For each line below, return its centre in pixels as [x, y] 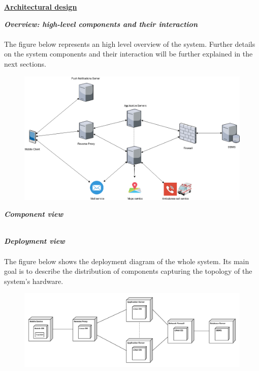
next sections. [25, 63]
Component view [34, 214]
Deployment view [35, 241]
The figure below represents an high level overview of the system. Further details [130, 44]
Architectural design [41, 7]
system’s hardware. [34, 281]
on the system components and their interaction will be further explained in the [128, 54]
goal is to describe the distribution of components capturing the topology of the [128, 271]
